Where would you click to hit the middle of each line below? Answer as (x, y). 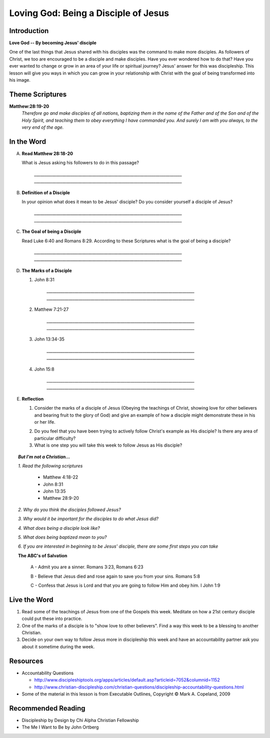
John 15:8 (44, 369)
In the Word (28, 141)
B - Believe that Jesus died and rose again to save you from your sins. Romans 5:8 (115, 576)
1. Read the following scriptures (50, 466)
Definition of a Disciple (46, 192)
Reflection (33, 399)
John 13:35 (54, 491)
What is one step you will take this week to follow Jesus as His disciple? (108, 445)
